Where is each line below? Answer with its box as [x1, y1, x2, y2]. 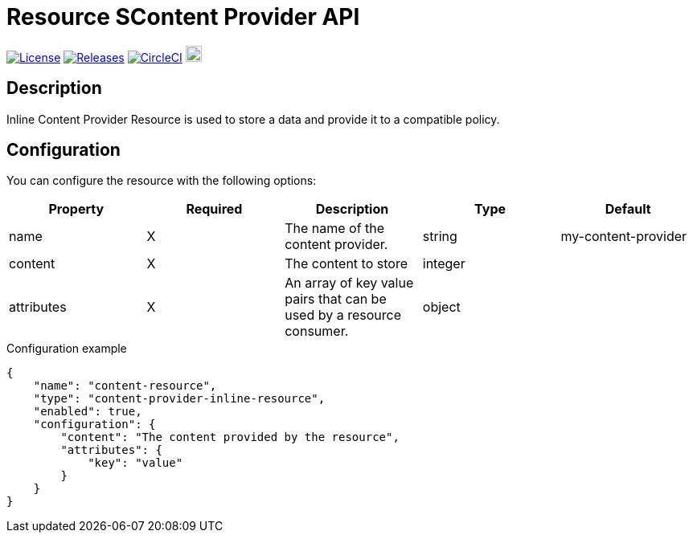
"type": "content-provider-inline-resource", [33, 392, 326, 406]
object [422, 299, 461, 316]
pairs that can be [285, 291, 387, 308]
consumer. [285, 323, 349, 340]
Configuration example [6, 341, 127, 356]
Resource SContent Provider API [6, 3, 360, 31]
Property [48, 201, 105, 218]
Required [186, 201, 243, 218]
